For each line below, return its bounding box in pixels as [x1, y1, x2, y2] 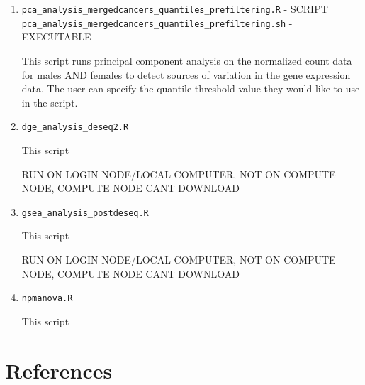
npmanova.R [21, 293, 73, 304]
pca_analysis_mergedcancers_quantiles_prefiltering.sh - [21, 15, 293, 30]
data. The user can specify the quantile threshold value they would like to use [21, 81, 360, 96]
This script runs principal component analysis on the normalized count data [21, 53, 352, 67]
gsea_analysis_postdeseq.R [21, 207, 149, 218]
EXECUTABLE [21, 29, 91, 44]
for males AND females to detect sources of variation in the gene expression [21, 67, 351, 82]
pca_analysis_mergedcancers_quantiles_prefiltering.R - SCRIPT [21, 1, 328, 16]
